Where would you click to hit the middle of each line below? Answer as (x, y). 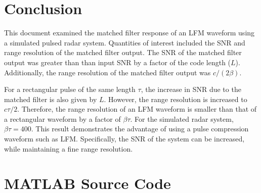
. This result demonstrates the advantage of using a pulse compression (140, 129)
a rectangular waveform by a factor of (62, 118)
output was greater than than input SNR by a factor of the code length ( (118, 62)
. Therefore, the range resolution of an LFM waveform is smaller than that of (137, 109)
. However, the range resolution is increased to (176, 99)
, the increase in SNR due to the (191, 89)
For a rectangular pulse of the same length (70, 89)
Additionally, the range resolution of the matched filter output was (107, 72)
